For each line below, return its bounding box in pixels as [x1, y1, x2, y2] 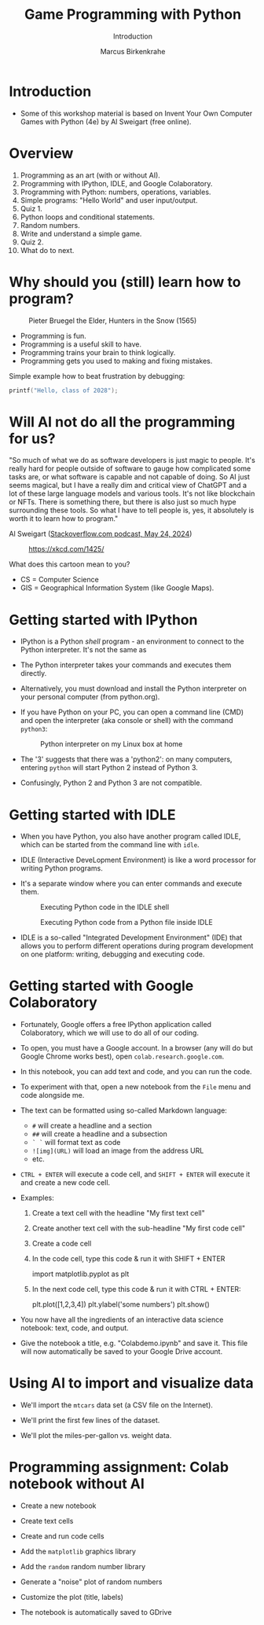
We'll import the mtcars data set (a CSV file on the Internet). [20, 1400, 213, 1410]
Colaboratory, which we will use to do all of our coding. [20, 1028, 200, 1038]
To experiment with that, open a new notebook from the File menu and [20, 1082, 251, 1091]
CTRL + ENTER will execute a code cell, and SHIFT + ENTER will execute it [20, 1169, 251, 1179]
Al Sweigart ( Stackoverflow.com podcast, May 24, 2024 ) [9, 529, 192, 539]
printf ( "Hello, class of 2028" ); [9, 387, 119, 394]
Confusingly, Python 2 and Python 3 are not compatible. [20, 778, 203, 787]
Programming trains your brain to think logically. [20, 347, 176, 357]
